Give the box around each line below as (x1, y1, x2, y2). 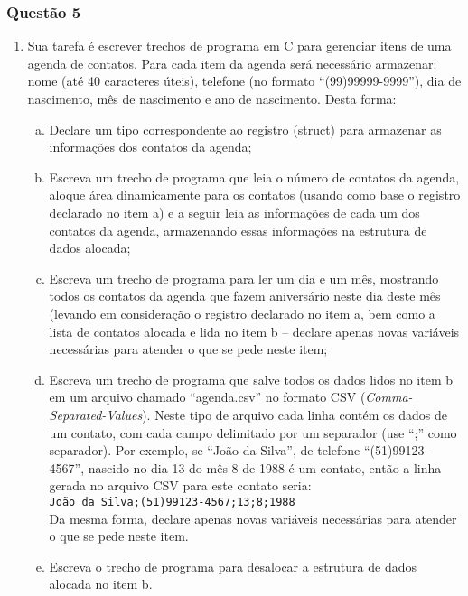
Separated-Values (49, 405, 143, 424)
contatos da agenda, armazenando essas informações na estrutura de (49, 220, 427, 239)
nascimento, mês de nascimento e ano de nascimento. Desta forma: (27, 89, 397, 107)
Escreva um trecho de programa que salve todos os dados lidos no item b (49, 369, 454, 388)
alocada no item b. (49, 574, 153, 593)
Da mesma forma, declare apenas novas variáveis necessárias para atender (49, 508, 457, 527)
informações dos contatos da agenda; (49, 137, 252, 156)
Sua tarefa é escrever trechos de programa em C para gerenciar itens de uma (27, 36, 452, 55)
